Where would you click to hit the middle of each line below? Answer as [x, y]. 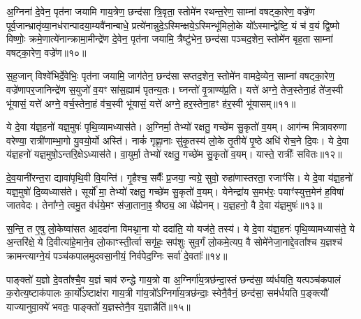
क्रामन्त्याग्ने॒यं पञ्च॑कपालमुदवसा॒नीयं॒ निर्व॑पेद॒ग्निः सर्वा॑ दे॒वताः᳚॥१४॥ [117, 255]
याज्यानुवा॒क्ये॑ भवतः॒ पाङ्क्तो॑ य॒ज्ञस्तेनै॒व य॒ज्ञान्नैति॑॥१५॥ [98, 306]
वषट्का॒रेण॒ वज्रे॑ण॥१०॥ [46, 52]
